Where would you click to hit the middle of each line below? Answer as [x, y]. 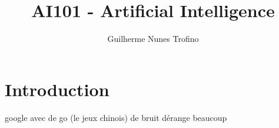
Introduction [57, 89]
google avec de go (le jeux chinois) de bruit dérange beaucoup [116, 117]
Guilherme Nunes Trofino [153, 39]
